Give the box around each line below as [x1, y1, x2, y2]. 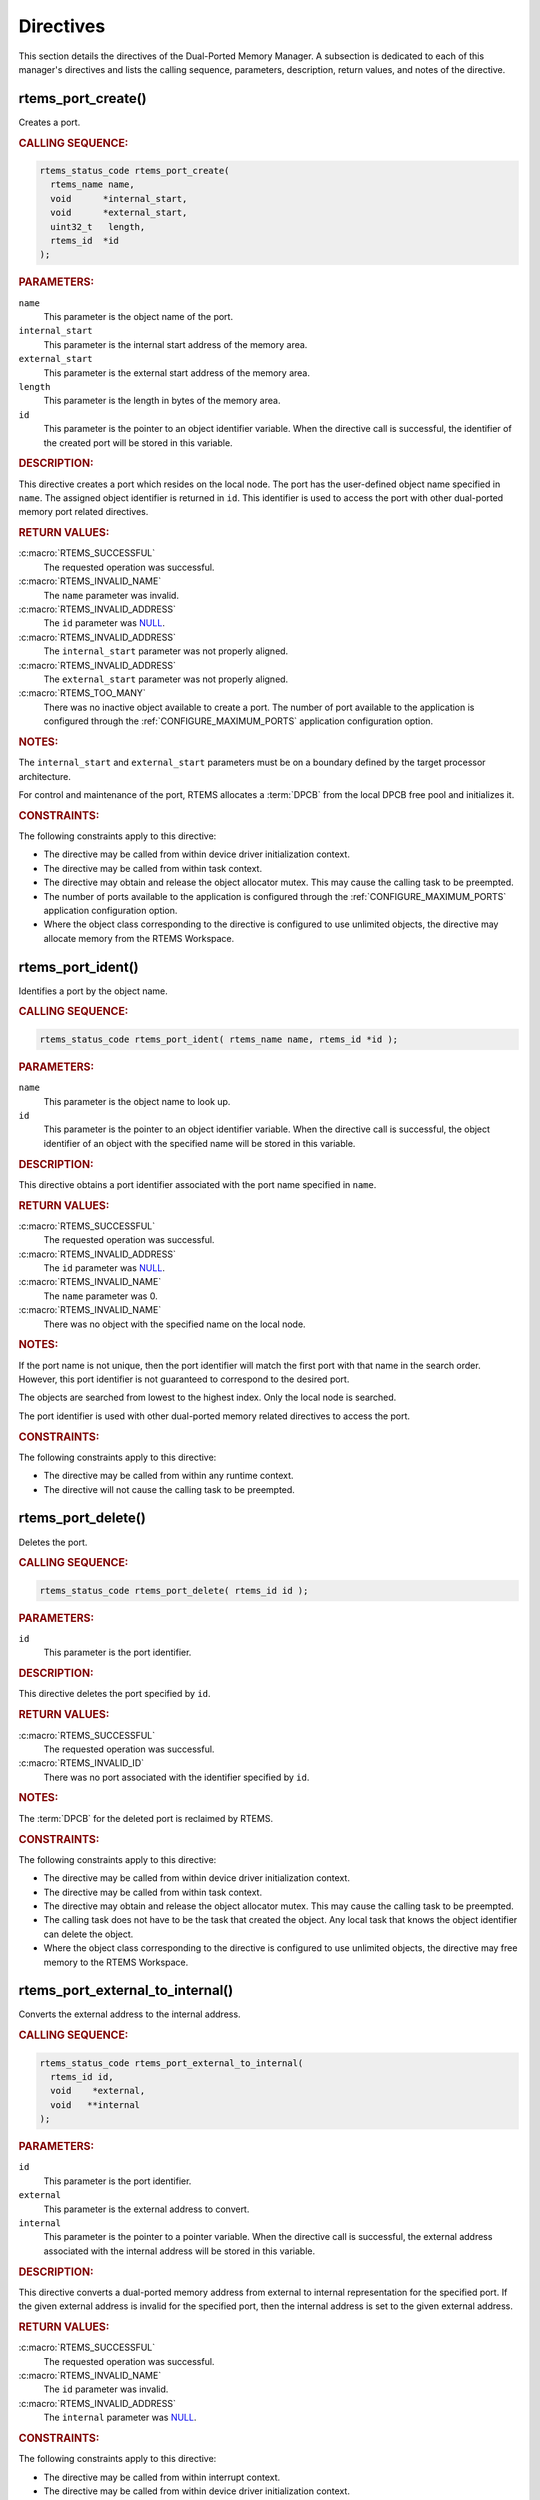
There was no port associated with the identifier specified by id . [43, 1771, 310, 1783]
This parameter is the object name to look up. [43, 1095, 231, 1107]
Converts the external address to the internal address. [18, 2008, 241, 2020]
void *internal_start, [50, 193, 188, 204]
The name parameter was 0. [43, 1290, 159, 1302]
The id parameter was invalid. [43, 2383, 169, 2395]
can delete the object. [43, 1928, 134, 1940]
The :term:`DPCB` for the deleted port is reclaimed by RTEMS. [18, 1812, 274, 1824]
